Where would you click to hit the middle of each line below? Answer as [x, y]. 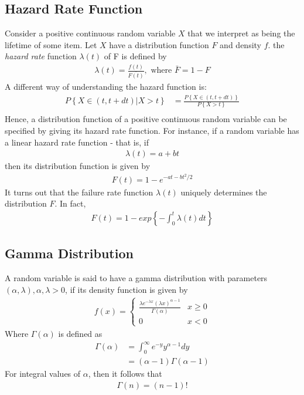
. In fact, [70, 203]
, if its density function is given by [127, 289]
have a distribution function [159, 44]
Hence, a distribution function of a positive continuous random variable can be [146, 119]
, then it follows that [125, 373]
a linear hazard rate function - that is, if [77, 142]
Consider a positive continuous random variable [90, 33]
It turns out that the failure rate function [79, 192]
